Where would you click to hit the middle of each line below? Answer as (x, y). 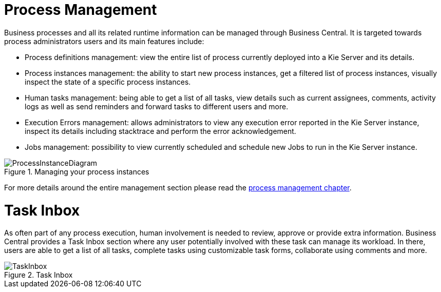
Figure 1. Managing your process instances (77, 171)
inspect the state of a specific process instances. (108, 82)
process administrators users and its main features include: (104, 41)
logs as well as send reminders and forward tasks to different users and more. (157, 106)
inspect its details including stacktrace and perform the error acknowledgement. (160, 131)
